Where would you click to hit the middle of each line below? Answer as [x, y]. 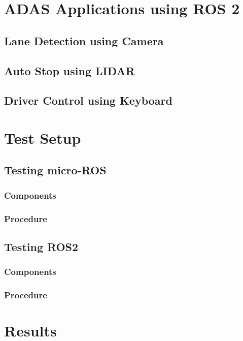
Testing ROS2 [41, 246]
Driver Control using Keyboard [88, 100]
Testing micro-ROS [55, 170]
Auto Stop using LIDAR [70, 70]
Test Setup [43, 137]
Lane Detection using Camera [84, 40]
